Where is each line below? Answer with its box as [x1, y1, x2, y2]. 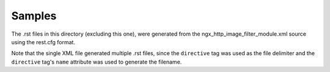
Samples [11, 9, 57, 22]
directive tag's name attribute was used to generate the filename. [11, 58, 182, 65]
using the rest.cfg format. [11, 38, 76, 45]
